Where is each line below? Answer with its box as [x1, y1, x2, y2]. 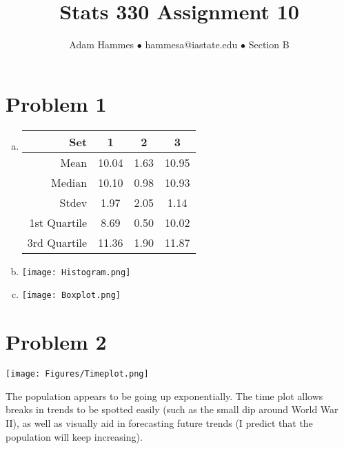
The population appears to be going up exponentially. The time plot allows [6, 388, 323, 403]
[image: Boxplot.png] [21, 290, 121, 301]
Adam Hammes [69, 37, 134, 52]
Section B [248, 37, 290, 52]
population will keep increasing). [6, 429, 143, 443]
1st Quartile [29, 214, 88, 230]
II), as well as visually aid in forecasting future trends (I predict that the [6, 415, 313, 430]
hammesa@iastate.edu [145, 37, 238, 52]
